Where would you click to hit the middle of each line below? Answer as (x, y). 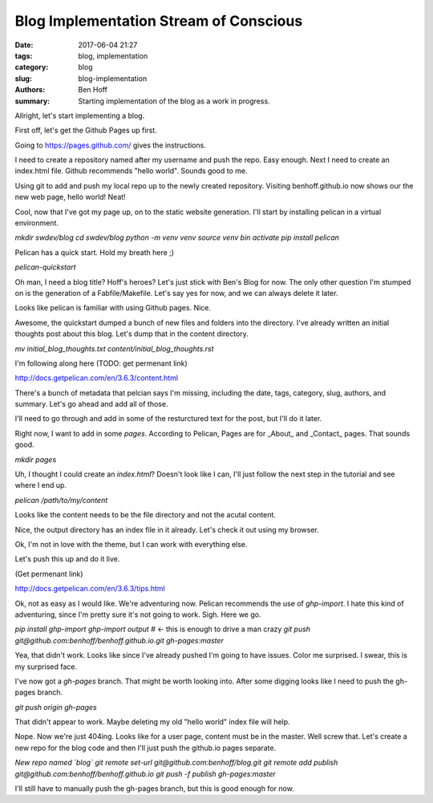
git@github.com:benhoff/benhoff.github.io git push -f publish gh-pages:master (145, 773)
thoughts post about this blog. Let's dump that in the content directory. (132, 334)
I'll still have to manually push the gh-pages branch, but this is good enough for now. (154, 789)
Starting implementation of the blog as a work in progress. (174, 101)
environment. (37, 223)
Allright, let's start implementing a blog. (80, 116)
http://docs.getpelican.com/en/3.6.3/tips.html (90, 589)
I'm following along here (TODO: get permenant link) (101, 363)
